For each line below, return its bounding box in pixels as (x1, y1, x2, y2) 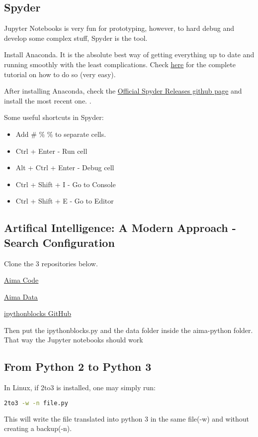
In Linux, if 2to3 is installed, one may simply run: (4, 382, 156, 393)
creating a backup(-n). (4, 423, 72, 434)
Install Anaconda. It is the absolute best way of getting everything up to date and (4, 49, 255, 60)
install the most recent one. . (4, 95, 91, 106)
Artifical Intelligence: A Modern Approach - (4, 220, 236, 235)
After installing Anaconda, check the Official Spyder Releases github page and (4, 86, 242, 96)
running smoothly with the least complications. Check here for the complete (4, 59, 236, 69)
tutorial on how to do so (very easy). (4, 69, 116, 79)
